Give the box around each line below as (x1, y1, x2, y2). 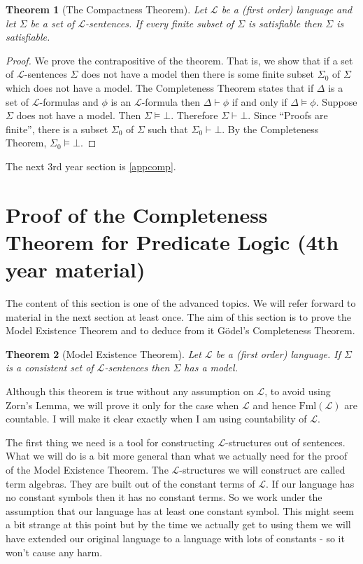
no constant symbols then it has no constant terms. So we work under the (6, 490, 322, 504)
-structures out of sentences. (225, 434, 346, 449)
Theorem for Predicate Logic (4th (6, 227, 339, 256)
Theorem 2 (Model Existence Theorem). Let (6, 346, 201, 361)
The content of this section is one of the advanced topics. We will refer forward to (6, 296, 356, 310)
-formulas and (39, 94, 99, 109)
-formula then (141, 94, 200, 109)
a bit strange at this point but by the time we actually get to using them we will (6, 517, 351, 532)
